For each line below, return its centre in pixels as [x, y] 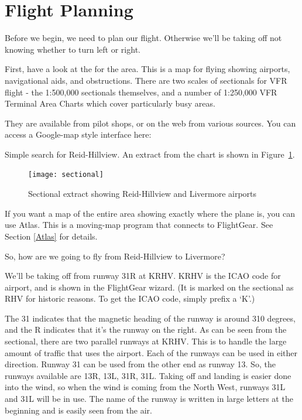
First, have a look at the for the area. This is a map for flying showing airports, [147, 69]
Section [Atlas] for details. [51, 236]
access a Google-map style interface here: [78, 134]
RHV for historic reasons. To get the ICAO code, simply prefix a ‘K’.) [130, 298]
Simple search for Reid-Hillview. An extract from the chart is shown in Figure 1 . [150, 154]
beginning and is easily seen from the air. [78, 410]
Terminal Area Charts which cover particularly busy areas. [110, 103]
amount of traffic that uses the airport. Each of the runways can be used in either [151, 352]
